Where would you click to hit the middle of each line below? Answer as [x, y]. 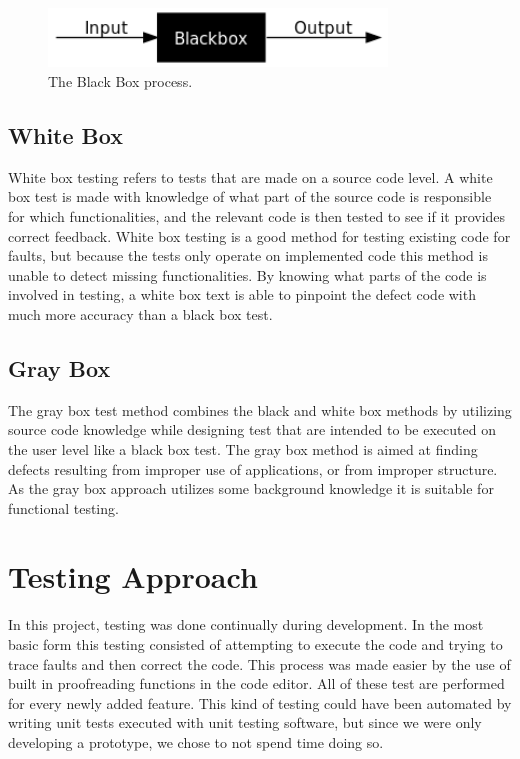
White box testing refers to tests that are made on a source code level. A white [250, 176]
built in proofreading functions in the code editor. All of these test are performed [256, 683]
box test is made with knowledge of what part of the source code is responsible [250, 196]
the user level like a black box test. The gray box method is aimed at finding [243, 448]
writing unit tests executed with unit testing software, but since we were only [245, 722]
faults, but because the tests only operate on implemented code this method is [248, 255]
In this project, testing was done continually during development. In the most [246, 624]
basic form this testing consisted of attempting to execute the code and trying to [255, 644]
